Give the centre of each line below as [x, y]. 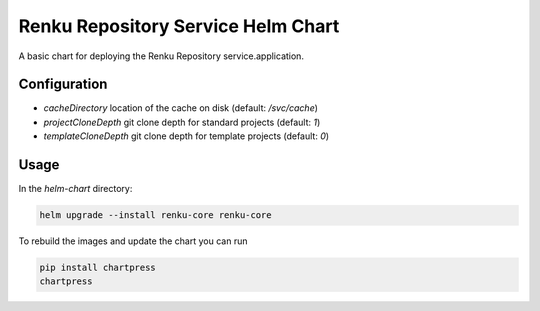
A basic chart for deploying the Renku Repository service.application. [161, 56]
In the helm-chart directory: [75, 189]
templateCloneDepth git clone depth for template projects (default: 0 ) [186, 136]
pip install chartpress [98, 268]
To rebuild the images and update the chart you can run [133, 241]
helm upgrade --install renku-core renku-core [155, 215]
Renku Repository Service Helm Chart [179, 26]
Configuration [63, 84]
